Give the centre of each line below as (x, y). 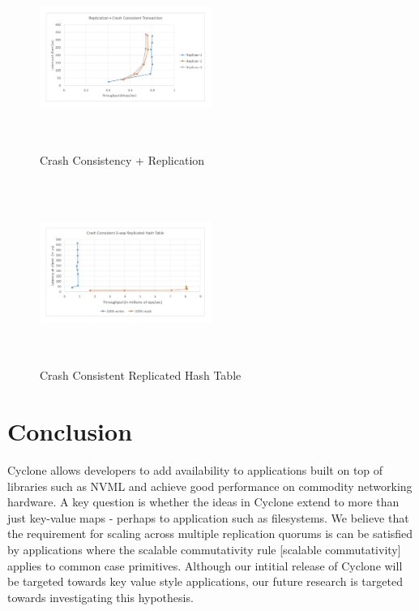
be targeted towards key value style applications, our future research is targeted (205, 581)
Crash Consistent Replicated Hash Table (141, 375)
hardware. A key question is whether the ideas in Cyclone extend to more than (203, 502)
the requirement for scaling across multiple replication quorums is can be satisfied (210, 534)
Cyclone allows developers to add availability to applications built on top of (195, 470)
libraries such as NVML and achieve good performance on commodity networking (210, 486)
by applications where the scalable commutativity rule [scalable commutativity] (204, 549)
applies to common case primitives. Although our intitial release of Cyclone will (205, 565)
